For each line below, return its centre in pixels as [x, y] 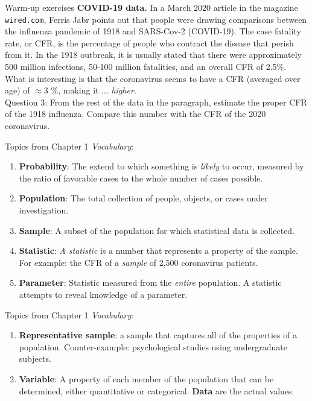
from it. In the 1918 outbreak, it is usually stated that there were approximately [153, 55]
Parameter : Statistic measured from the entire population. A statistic [150, 283]
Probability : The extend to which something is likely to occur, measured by [161, 166]
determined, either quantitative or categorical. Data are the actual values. [157, 390]
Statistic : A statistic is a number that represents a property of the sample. [158, 251]
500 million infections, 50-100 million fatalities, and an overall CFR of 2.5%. [146, 67]
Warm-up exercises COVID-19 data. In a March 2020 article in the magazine [151, 7]
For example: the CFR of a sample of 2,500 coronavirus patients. [138, 262]
